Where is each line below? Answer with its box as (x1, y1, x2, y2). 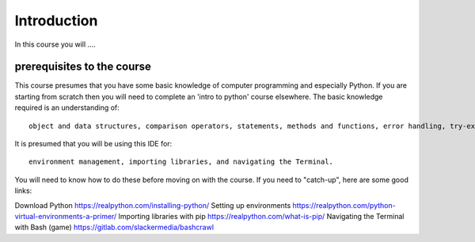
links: (14, 186, 32, 195)
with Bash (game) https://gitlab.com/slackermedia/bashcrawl (14, 222, 214, 233)
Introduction (14, 12, 98, 29)
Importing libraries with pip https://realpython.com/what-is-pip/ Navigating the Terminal (118, 211, 405, 221)
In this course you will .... (14, 40, 96, 49)
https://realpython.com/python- (292, 200, 396, 210)
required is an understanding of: (14, 103, 120, 112)
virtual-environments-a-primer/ (14, 211, 117, 221)
